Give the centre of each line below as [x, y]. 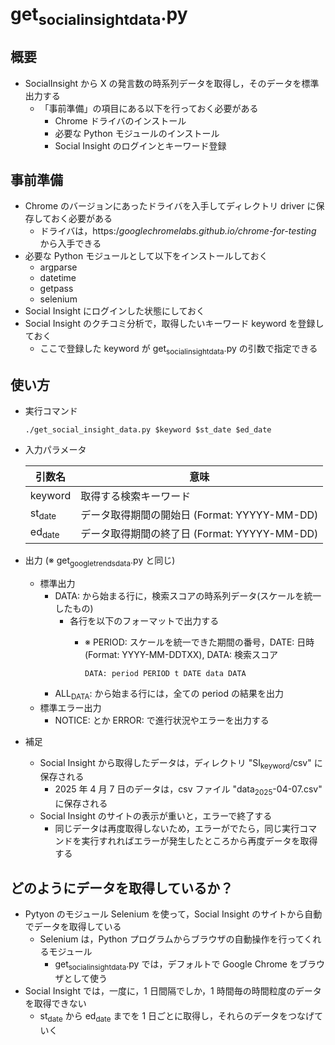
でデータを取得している [73, 927]
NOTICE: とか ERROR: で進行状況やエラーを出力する [162, 720]
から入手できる [70, 244]
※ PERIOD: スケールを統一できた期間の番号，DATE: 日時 [199, 642]
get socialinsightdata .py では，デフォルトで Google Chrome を [176, 965]
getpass [56, 289]
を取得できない [55, 1003]
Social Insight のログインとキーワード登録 [140, 145]
